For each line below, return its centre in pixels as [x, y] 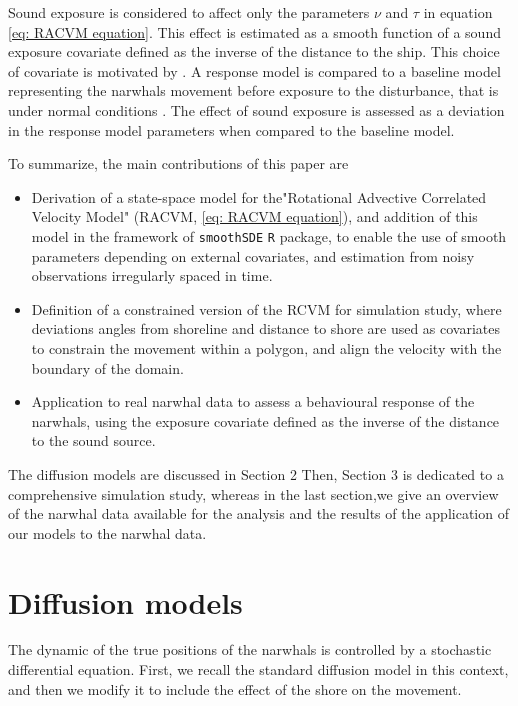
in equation [458, 12]
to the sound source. [93, 440]
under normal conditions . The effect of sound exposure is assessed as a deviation [256, 109]
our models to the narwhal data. [107, 532]
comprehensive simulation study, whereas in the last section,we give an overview [253, 493]
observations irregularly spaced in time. [152, 275]
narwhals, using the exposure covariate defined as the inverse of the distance [265, 420]
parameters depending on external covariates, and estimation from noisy [253, 255]
